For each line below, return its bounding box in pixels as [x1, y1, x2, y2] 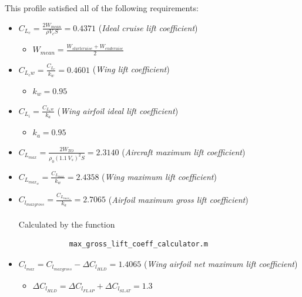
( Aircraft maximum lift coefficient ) [122, 145, 246, 158]
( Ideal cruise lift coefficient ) [98, 21, 198, 34]
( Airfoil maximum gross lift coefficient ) [108, 193, 249, 205]
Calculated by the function [18, 218, 115, 230]
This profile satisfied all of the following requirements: [5, 2, 199, 14]
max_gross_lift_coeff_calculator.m [69, 240, 208, 249]
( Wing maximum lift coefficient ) [102, 170, 217, 182]
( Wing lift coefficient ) [92, 63, 170, 75]
